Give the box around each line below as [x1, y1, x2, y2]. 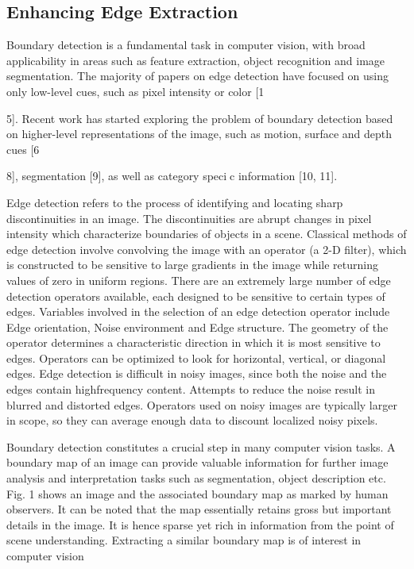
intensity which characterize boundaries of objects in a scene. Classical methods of [6, 225, 407, 242]
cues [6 [6, 140, 40, 157]
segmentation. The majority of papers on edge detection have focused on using [6, 67, 389, 84]
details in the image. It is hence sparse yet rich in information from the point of [6, 516, 394, 532]
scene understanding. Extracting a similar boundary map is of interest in [6, 532, 362, 548]
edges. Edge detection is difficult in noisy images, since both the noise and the [6, 365, 387, 382]
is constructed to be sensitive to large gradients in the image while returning [6, 256, 379, 273]
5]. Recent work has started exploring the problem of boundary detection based [6, 110, 393, 126]
